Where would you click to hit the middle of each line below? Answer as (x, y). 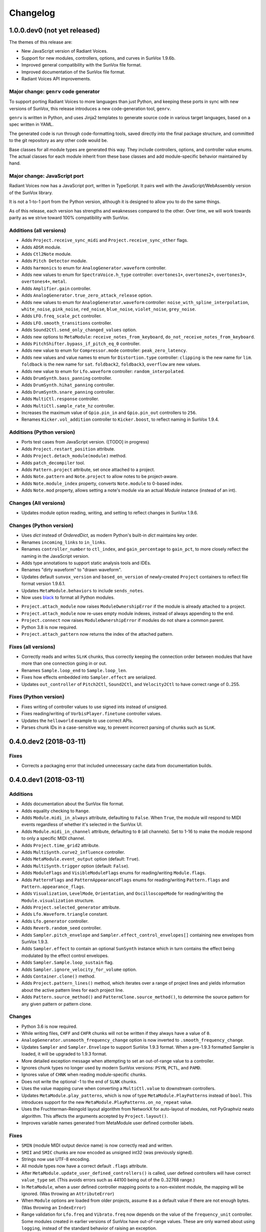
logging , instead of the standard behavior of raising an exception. (89, 1228)
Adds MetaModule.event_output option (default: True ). (81, 859)
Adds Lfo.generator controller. (55, 921)
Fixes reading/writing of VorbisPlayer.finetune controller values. (92, 714)
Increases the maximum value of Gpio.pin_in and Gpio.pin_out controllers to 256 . (109, 412)
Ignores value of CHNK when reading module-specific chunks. (84, 1075)
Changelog (32, 13)
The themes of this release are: (41, 42)
